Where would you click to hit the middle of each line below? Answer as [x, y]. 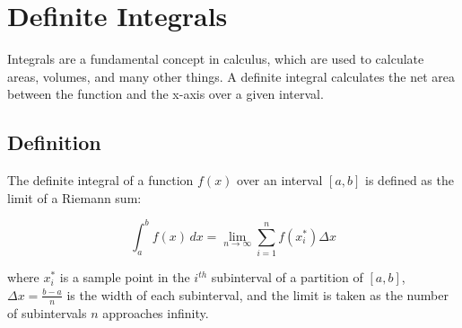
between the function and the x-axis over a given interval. [166, 94]
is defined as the [410, 180]
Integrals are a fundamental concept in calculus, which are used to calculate [216, 59]
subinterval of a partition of [287, 277]
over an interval [280, 180]
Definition [54, 142]
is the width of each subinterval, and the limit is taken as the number [257, 294]
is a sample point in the [125, 277]
